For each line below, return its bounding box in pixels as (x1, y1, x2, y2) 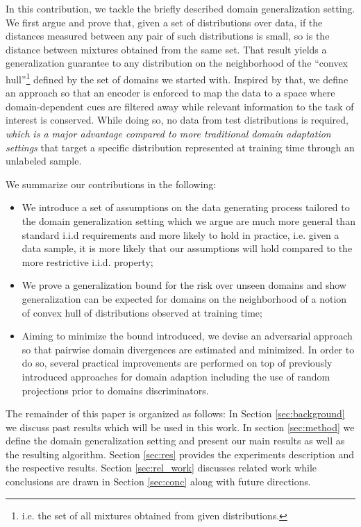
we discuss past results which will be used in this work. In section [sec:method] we (6, 419, 355, 434)
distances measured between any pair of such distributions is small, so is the (6, 28, 330, 43)
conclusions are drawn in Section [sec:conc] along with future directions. (6, 474, 311, 489)
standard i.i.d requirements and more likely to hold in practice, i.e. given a (22, 227, 339, 242)
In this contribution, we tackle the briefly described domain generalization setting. (6, 1, 355, 15)
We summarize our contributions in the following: (6, 176, 217, 191)
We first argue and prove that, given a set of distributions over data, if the (6, 15, 323, 29)
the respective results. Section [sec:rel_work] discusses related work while (6, 460, 317, 475)
